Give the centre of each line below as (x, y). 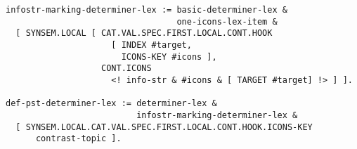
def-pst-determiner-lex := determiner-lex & (111, 104)
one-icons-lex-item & (227, 21)
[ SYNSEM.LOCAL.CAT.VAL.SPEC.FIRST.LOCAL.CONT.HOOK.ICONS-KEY (164, 127)
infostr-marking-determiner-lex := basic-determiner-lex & (147, 10)
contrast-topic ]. (78, 139)
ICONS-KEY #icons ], (169, 57)
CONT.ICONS (126, 69)
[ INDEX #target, (151, 45)
